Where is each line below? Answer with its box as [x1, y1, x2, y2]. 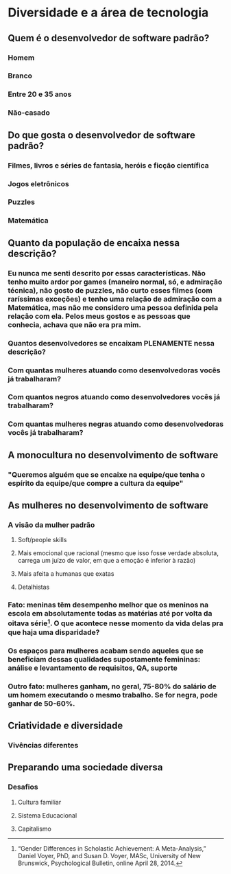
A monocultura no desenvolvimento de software [8, 449, 219, 461]
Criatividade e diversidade [8, 719, 123, 731]
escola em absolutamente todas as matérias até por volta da [8, 609, 212, 618]
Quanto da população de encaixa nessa [8, 237, 180, 249]
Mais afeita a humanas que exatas [17, 570, 114, 578]
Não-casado [8, 108, 50, 117]
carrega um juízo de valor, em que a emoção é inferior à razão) [17, 557, 196, 565]
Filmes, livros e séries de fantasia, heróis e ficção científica [8, 160, 209, 170]
